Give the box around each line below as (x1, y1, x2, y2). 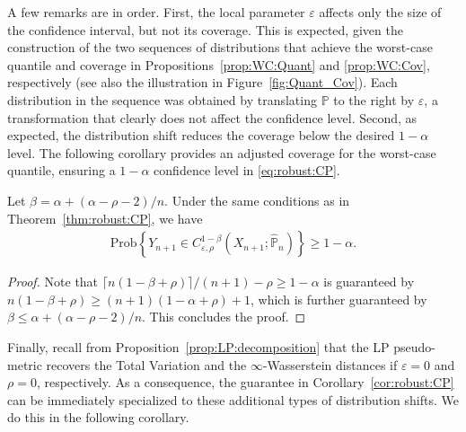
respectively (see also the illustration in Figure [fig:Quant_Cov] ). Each (7, 73, 398, 92)
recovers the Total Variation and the (46, 355, 247, 374)
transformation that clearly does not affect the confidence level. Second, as (7, 108, 418, 127)
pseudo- (393, 337, 435, 356)
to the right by (333, 90, 415, 109)
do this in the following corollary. (7, 408, 189, 427)
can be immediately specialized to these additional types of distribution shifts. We (7, 390, 459, 409)
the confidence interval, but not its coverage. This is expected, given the (7, 20, 403, 39)
